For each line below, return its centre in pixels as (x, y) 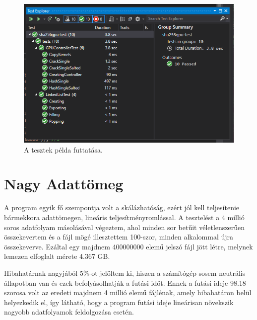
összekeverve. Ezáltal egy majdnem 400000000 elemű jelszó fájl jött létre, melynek (128, 246)
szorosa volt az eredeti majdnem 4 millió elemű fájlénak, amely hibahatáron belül (128, 292)
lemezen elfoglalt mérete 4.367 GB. (57, 256)
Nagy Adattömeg (64, 184)
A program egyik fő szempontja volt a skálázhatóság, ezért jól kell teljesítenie (122, 207)
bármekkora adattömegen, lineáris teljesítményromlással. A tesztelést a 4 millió (124, 217)
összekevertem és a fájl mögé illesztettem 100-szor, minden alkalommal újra (119, 237)
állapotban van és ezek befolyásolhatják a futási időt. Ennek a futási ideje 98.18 (125, 282)
